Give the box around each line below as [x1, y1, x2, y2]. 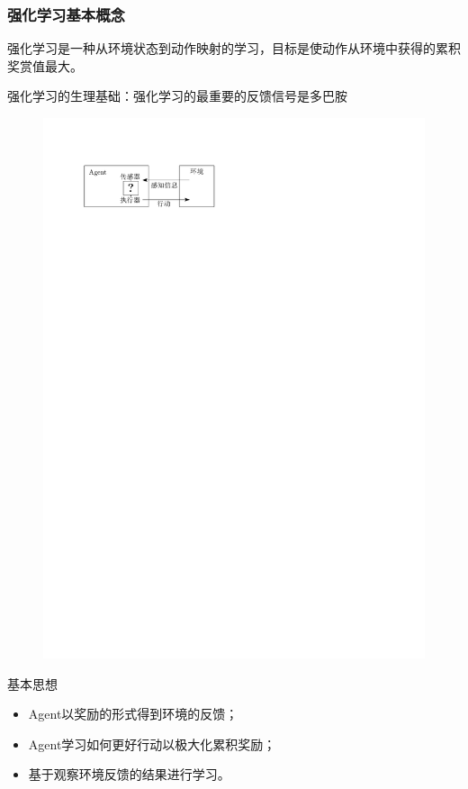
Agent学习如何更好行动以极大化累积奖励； [28, 734, 276, 753]
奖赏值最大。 [7, 56, 83, 75]
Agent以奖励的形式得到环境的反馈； [28, 704, 238, 723]
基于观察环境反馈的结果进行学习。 [28, 765, 230, 784]
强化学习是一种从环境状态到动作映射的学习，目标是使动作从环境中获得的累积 [7, 39, 461, 58]
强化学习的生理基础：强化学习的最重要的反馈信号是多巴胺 [7, 86, 347, 105]
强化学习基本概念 [7, 3, 125, 25]
